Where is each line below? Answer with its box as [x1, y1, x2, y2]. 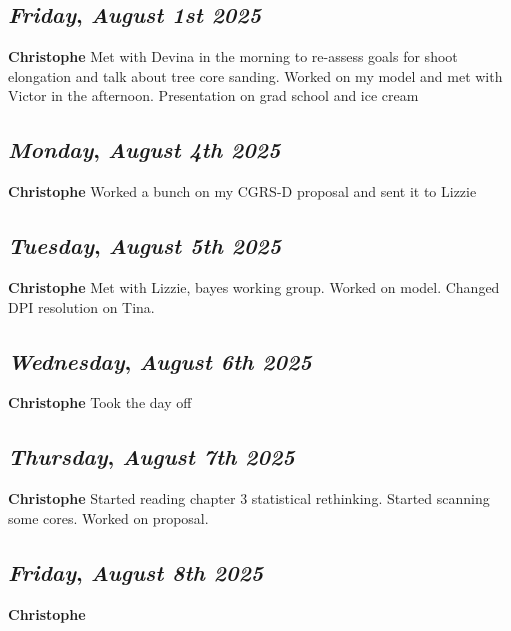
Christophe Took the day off [8, 392, 192, 413]
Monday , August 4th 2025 [8, 134, 281, 165]
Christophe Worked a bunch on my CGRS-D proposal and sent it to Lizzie [8, 181, 477, 202]
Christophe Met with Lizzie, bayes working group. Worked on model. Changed [8, 276, 500, 297]
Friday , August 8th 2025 [8, 556, 264, 587]
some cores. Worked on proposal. [8, 507, 209, 528]
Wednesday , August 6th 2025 [8, 345, 312, 376]
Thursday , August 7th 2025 [8, 441, 295, 472]
